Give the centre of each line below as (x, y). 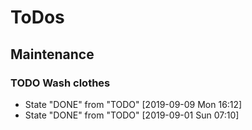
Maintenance (52, 54)
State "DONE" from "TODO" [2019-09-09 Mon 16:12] (133, 104)
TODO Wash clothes (60, 83)
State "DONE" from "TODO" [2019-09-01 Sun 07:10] (132, 115)
